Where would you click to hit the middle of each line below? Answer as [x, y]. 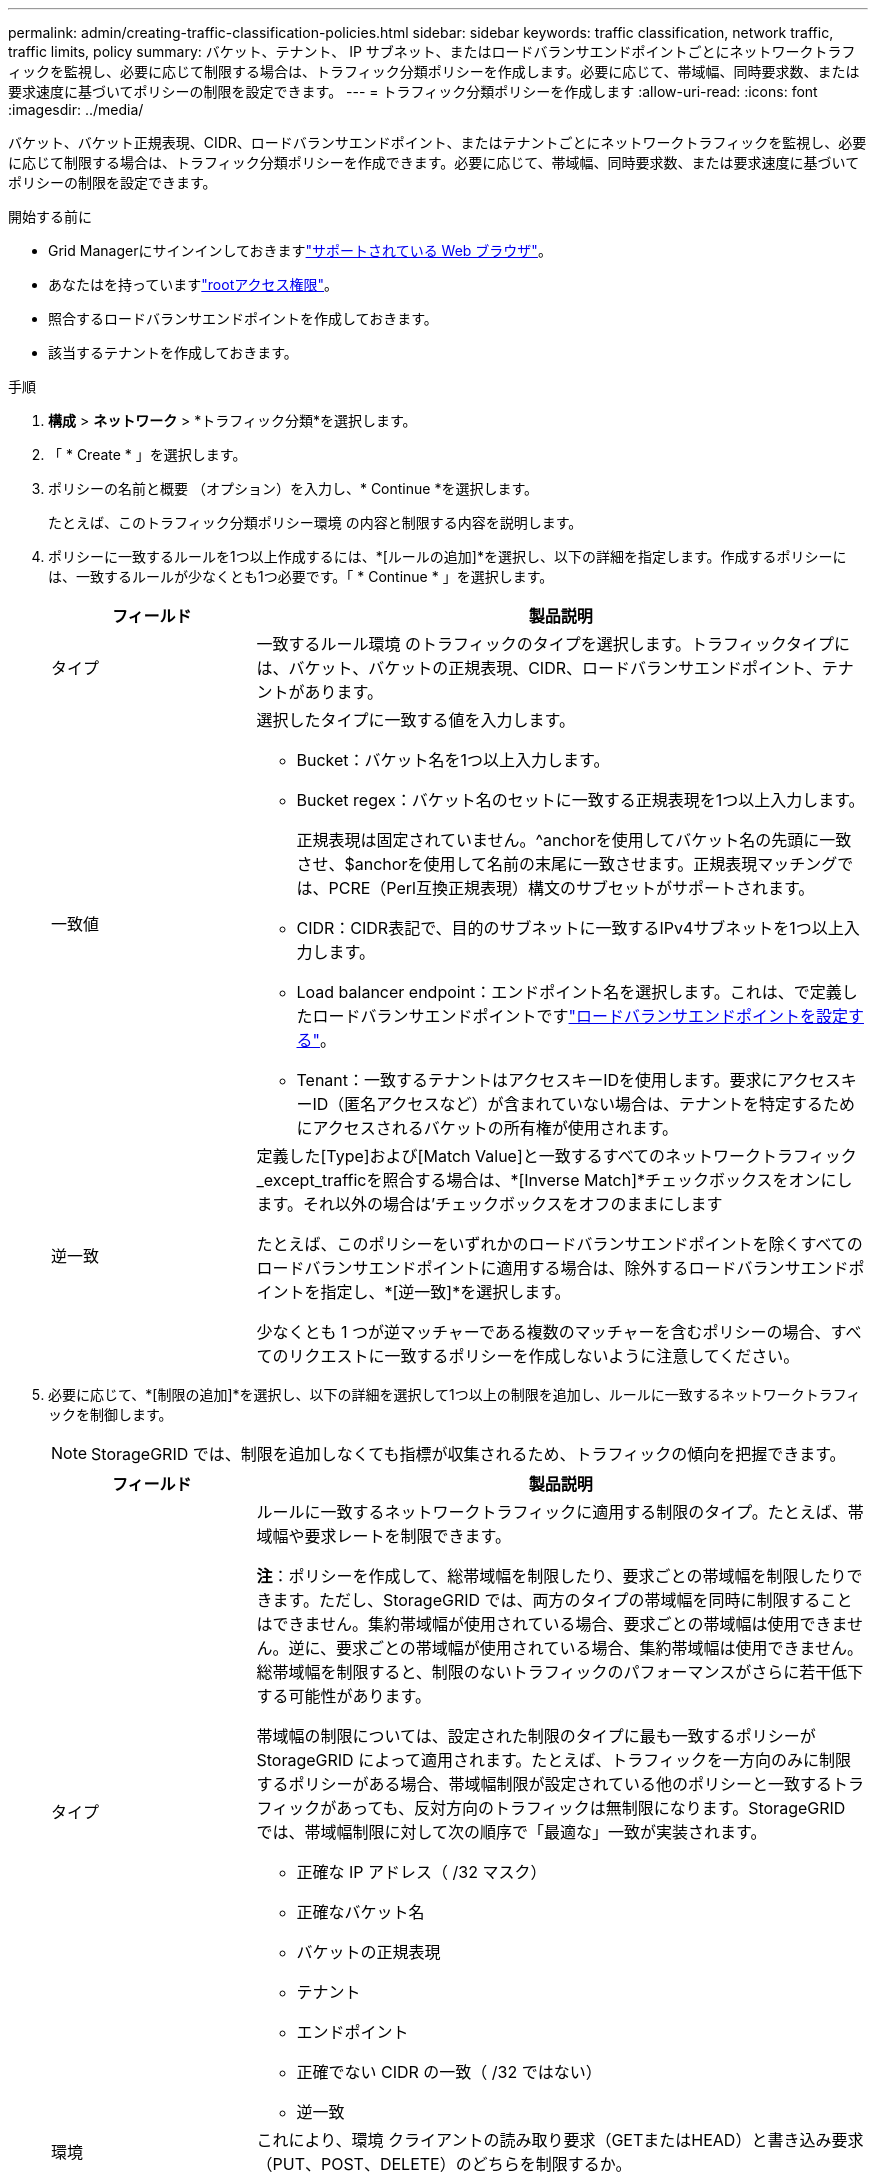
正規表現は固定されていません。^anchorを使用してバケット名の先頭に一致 [574, 840]
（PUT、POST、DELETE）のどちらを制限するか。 [444, 2164]
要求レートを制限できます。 [407, 1536]
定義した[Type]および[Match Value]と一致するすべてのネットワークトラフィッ [548, 1156]
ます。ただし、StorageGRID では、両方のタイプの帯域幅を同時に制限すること [562, 1600]
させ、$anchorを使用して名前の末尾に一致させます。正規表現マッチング [567, 864]
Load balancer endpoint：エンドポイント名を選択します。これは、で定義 [569, 992]
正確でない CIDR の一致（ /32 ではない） [449, 2072]
